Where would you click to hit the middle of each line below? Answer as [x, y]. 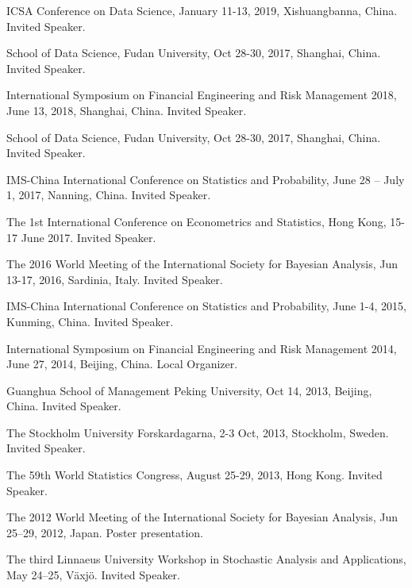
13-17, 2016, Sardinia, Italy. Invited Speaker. [115, 279]
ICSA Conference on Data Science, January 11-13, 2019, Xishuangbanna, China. [202, 10]
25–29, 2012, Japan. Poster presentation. [105, 532]
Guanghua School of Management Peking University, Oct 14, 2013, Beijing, [189, 390]
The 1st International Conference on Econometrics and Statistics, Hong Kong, [196, 221]
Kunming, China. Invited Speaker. [90, 321]
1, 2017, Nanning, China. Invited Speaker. [109, 195]
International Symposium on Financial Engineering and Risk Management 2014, [202, 348]
